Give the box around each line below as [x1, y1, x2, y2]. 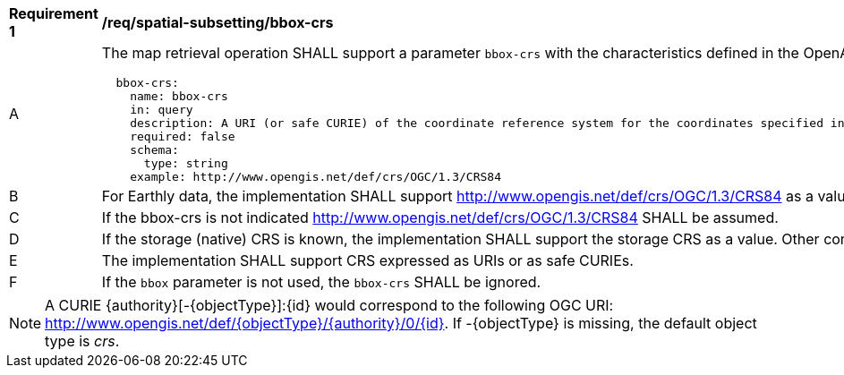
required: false [130, 130, 235, 143]
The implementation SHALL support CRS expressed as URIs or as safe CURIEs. [101, 251, 634, 269]
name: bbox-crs [130, 89, 228, 103]
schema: [130, 143, 179, 157]
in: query [130, 103, 193, 116]
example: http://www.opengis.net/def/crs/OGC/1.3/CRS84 [130, 170, 501, 183]
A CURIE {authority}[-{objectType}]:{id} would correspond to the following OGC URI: [45, 296, 614, 314]
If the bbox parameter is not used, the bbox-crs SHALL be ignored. [101, 273, 541, 291]
